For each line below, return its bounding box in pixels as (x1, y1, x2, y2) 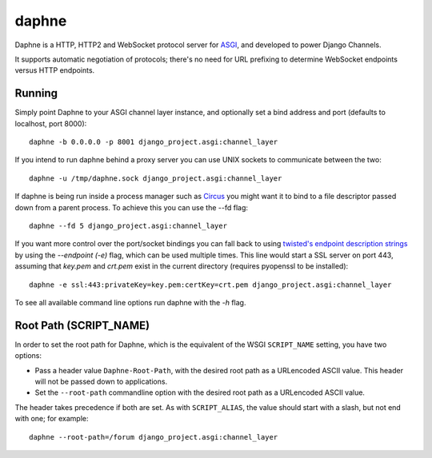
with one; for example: (14, 414, 89, 424)
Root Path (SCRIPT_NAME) (14, 318, 150, 332)
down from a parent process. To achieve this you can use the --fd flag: (14, 202, 248, 212)
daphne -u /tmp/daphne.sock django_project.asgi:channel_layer (29, 173, 282, 183)
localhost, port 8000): (14, 118, 87, 128)
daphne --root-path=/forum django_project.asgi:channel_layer (29, 432, 278, 441)
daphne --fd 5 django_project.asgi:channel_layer (29, 221, 228, 230)
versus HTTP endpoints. (14, 66, 95, 75)
